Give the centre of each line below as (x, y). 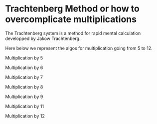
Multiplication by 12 (25, 116)
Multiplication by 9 (24, 96)
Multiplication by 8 (24, 87)
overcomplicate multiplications (71, 19)
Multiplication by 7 (24, 77)
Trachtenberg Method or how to (72, 9)
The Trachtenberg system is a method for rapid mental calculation (73, 33)
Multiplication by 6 (24, 67)
